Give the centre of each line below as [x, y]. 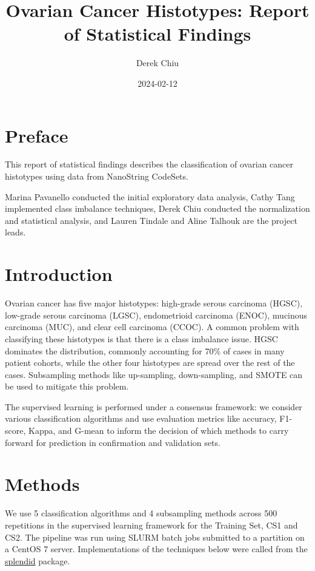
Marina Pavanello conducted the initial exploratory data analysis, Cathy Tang [150, 196]
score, [15, 431]
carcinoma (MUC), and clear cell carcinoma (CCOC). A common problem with [152, 327]
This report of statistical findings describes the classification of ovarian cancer [149, 164]
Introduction [59, 274]
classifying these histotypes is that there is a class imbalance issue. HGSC [141, 338]
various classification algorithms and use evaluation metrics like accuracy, [141, 418]
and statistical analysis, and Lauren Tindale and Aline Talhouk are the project [151, 220]
